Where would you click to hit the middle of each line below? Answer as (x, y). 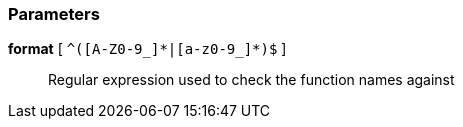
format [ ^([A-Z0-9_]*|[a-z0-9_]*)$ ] (147, 49)
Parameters (54, 14)
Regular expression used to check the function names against (251, 80)
